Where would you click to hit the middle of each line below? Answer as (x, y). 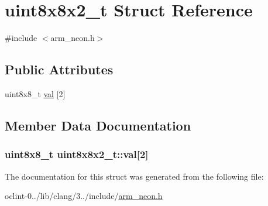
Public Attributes (59, 69)
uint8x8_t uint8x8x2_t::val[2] (77, 154)
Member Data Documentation (98, 125)
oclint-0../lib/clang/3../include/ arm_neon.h (84, 196)
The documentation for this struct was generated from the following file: (134, 176)
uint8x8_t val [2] (35, 93)
